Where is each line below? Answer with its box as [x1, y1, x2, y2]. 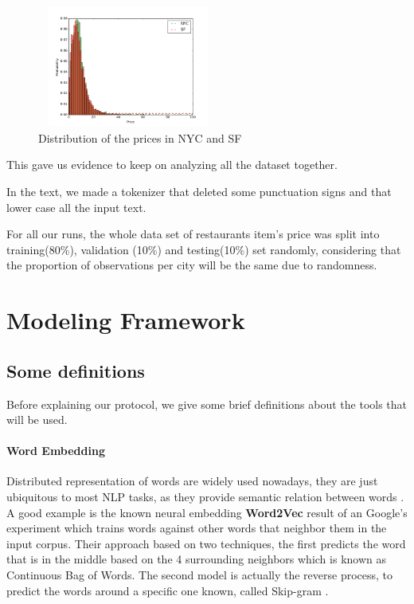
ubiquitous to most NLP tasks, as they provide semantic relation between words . [6, 488, 404, 505]
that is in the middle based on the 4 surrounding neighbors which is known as [6, 551, 386, 567]
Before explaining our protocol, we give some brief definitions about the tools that [6, 395, 408, 412]
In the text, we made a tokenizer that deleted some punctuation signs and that [6, 182, 392, 199]
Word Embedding [6, 442, 105, 459]
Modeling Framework [6, 304, 245, 336]
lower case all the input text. [6, 198, 146, 215]
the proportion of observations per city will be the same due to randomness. [6, 257, 377, 273]
